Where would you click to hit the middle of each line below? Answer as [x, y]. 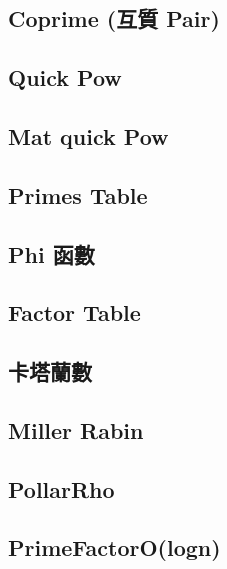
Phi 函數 [51, 253]
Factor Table [74, 312]
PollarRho [61, 488]
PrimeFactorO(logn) [114, 547]
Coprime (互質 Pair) [114, 18]
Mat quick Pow [88, 135]
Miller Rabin [76, 429]
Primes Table [78, 194]
